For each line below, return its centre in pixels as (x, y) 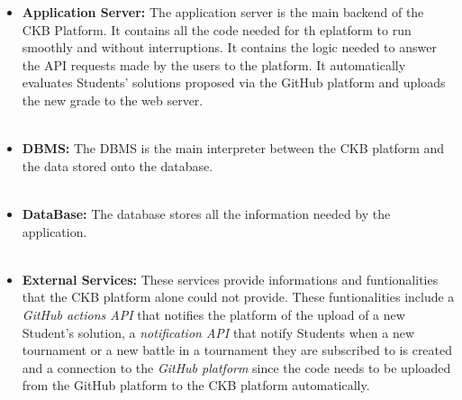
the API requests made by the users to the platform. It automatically (214, 64)
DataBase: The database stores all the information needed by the (206, 213)
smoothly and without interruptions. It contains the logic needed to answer (229, 47)
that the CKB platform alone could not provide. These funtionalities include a (238, 297)
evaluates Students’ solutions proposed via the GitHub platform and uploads (234, 82)
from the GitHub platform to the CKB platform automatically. (196, 385)
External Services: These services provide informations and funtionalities (230, 279)
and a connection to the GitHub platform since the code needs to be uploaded (236, 367)
